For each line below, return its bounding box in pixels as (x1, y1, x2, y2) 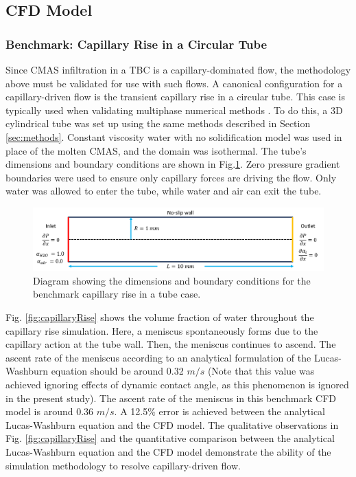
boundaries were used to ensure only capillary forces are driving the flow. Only (5, 170, 337, 184)
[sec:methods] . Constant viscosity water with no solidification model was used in (5, 129, 342, 144)
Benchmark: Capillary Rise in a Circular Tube (5, 35, 268, 52)
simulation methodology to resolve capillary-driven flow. (5, 458, 241, 472)
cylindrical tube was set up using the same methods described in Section (5, 116, 311, 131)
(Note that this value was (207, 364, 315, 378)
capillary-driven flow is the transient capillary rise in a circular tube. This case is (5, 89, 346, 104)
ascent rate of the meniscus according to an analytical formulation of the (5, 350, 311, 364)
